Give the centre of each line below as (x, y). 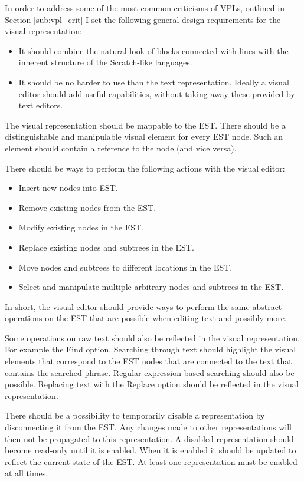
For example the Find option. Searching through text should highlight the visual (151, 349)
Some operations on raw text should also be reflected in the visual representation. (152, 337)
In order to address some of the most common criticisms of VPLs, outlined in (145, 8)
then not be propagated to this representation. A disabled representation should (149, 438)
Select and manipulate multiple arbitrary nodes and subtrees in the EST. (151, 287)
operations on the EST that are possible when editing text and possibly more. (146, 318)
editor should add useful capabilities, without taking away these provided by (157, 93)
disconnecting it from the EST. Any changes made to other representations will (148, 427)
